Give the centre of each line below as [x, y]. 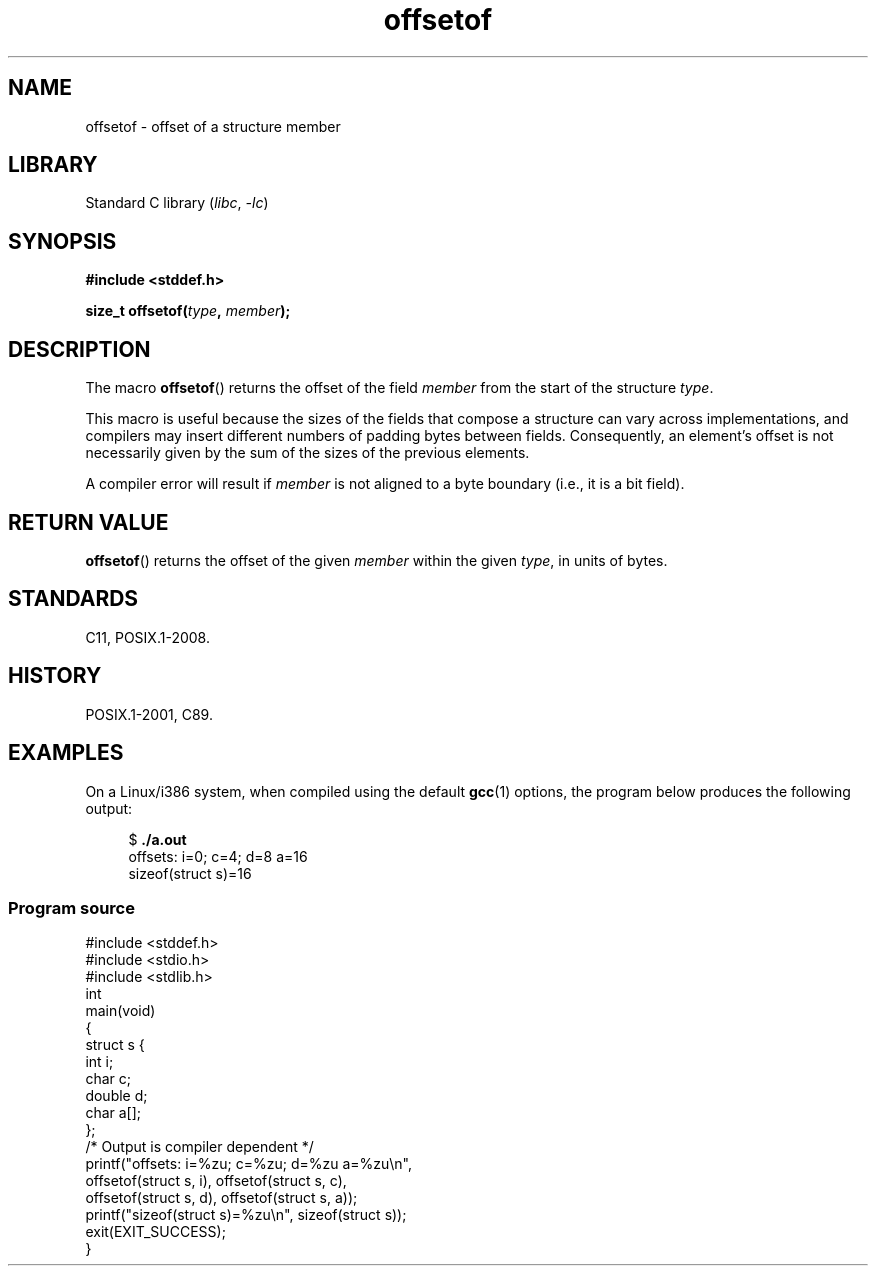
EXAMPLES [66, 753]
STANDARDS [73, 599]
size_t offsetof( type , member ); [188, 311]
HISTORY [55, 676]
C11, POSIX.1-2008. [147, 637]
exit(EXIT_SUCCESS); [155, 1232]
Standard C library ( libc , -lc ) [177, 203]
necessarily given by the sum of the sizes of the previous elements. [307, 453]
